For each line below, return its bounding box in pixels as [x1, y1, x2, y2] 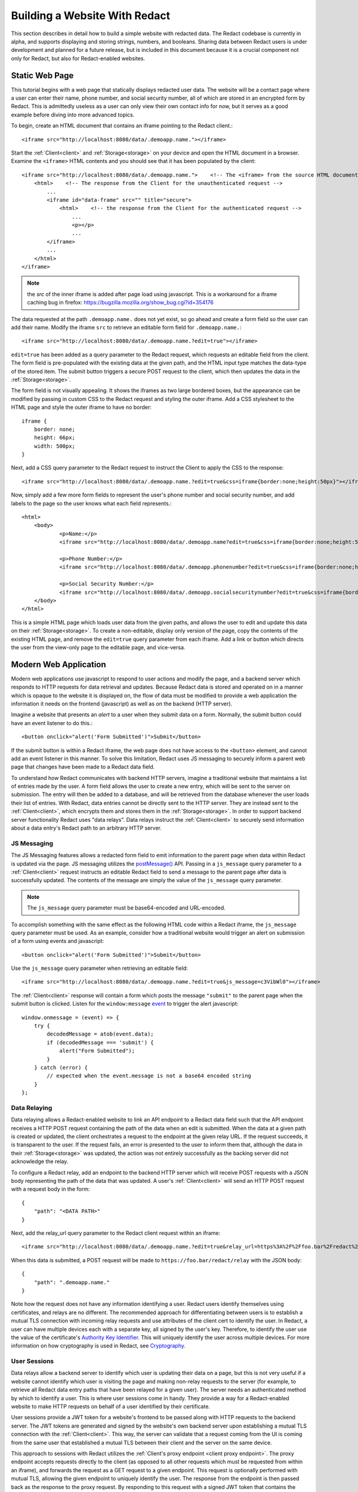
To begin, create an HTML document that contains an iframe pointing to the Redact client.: [11, 122, 233, 130]
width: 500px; [33, 442, 76, 449]
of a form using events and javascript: [11, 938, 104, 945]
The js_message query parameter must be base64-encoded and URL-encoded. [27, 904, 226, 911]
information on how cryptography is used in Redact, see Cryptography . [11, 1342, 186, 1349]
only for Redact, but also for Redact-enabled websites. [11, 54, 146, 62]
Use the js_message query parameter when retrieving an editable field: [11, 964, 188, 972]
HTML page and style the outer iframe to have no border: [11, 403, 152, 411]
